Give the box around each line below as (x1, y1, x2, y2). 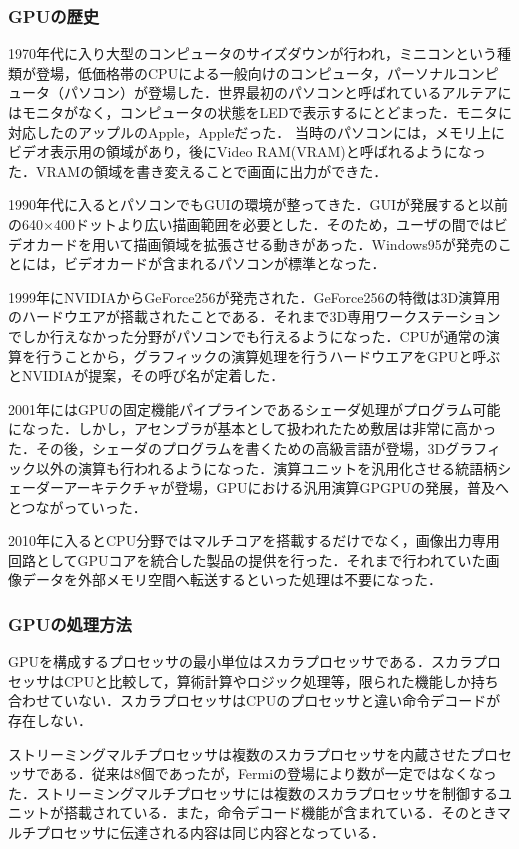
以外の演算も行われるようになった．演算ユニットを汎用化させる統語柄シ (35, 457, 512, 478)
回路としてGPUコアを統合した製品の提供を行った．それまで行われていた (8, 549, 486, 570)
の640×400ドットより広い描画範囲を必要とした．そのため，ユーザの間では (8, 213, 494, 234)
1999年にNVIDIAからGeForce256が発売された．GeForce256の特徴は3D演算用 (8, 286, 501, 307)
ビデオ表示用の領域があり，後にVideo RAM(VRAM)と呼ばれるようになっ (8, 141, 486, 162)
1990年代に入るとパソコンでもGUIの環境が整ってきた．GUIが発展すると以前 (8, 194, 508, 215)
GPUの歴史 (8, 3, 100, 28)
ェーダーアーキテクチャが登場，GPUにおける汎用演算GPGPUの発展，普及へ (8, 477, 510, 498)
